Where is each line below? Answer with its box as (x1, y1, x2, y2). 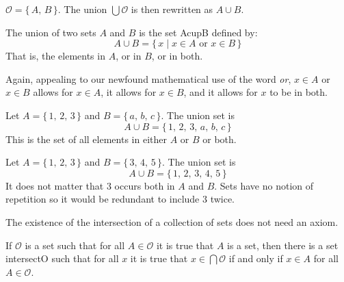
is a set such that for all (25, 238, 125, 252)
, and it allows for (183, 85, 258, 99)
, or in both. (151, 49, 203, 63)
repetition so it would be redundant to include (5, 192, 200, 206)
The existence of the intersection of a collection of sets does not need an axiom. (5, 214, 339, 229)
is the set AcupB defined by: (139, 25, 258, 39)
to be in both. (269, 85, 328, 99)
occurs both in (114, 178, 175, 192)
